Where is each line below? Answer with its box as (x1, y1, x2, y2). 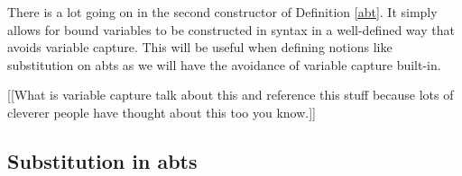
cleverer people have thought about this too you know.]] (7, 102, 317, 121)
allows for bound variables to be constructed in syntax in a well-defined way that (7, 20, 455, 39)
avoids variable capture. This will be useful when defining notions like (7, 38, 393, 57)
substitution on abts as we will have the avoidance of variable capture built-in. (7, 55, 441, 74)
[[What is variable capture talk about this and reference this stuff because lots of (7, 85, 454, 104)
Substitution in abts (7, 146, 198, 174)
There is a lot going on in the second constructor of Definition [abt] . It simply (7, 3, 438, 21)
